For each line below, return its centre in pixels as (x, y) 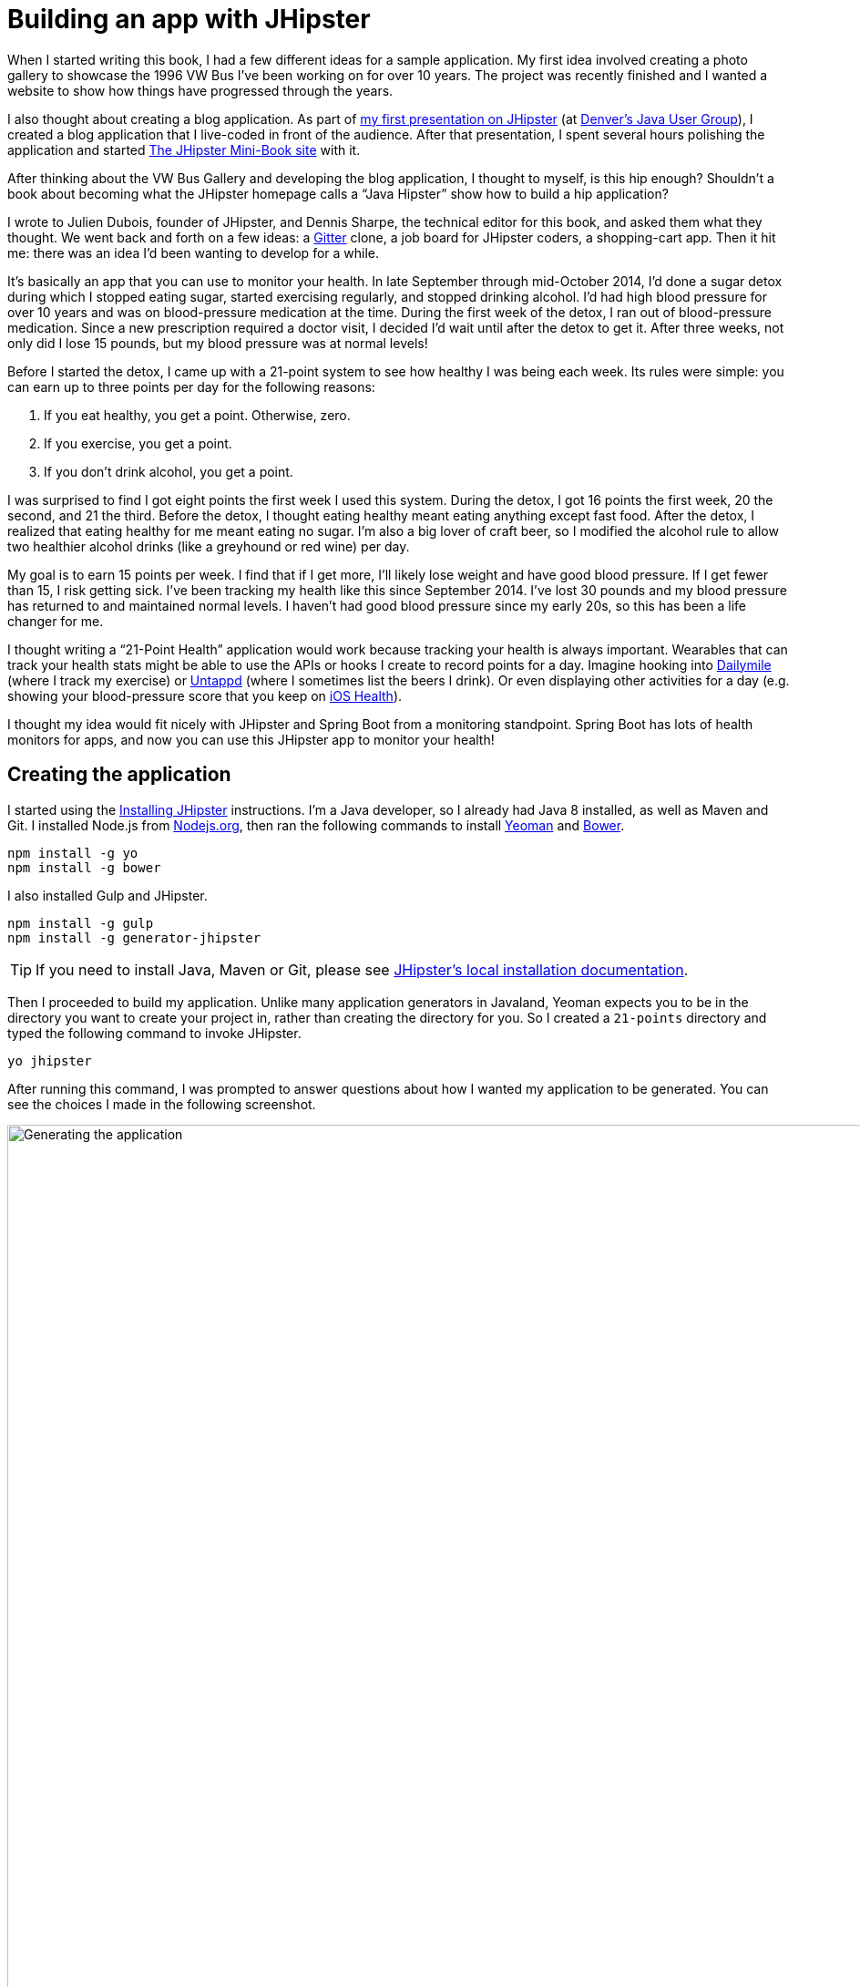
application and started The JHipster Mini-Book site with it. (184, 149)
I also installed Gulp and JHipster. (107, 895)
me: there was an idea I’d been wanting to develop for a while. (194, 252)
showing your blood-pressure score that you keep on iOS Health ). (205, 695)
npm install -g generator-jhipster (134, 937)
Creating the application (119, 775)
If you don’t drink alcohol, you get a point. (169, 471)
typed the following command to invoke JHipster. (154, 1033)
